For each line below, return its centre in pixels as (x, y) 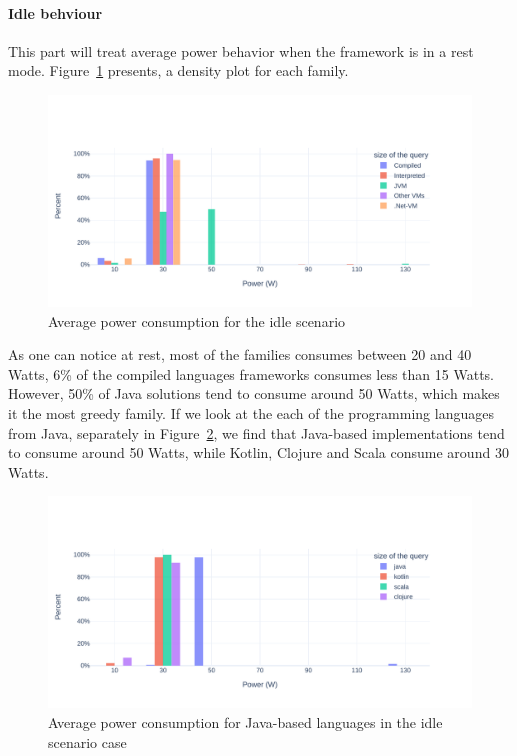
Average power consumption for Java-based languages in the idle (245, 721)
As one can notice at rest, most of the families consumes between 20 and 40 (240, 354)
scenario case (87, 741)
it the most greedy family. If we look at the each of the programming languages (251, 412)
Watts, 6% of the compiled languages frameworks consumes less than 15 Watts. (251, 373)
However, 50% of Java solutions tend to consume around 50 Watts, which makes (254, 393)
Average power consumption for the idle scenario (197, 320)
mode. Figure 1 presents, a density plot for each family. (178, 70)
